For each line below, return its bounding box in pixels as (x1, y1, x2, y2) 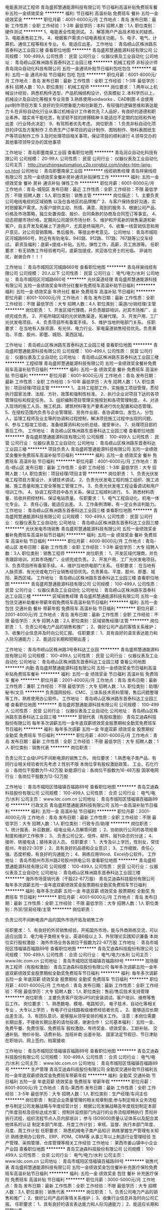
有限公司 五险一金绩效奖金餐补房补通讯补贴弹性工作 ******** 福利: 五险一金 (5, 174, 159, 180)
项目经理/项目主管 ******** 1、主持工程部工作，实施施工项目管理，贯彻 (13, 385, 159, 391)
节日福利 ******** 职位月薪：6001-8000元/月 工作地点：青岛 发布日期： (10, 373, 158, 378)
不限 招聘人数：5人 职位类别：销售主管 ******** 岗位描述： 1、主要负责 (13, 193, 159, 198)
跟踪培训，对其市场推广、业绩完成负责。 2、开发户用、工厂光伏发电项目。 (9, 556, 159, 562)
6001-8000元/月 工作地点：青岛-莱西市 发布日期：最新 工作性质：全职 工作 (5, 1085, 156, 1090)
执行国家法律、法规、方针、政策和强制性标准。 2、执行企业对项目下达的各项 (5, 391, 159, 397)
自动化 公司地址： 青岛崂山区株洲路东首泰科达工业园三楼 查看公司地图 (5, 659, 146, 664)
